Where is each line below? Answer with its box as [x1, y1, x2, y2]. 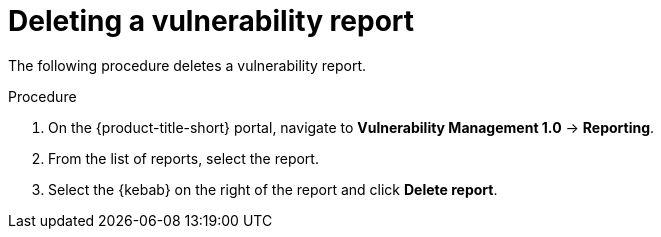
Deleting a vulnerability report [8, 4, 415, 38]
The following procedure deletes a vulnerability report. [8, 56, 367, 74]
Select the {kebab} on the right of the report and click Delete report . [48, 180, 498, 198]
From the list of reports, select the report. [48, 149, 319, 167]
